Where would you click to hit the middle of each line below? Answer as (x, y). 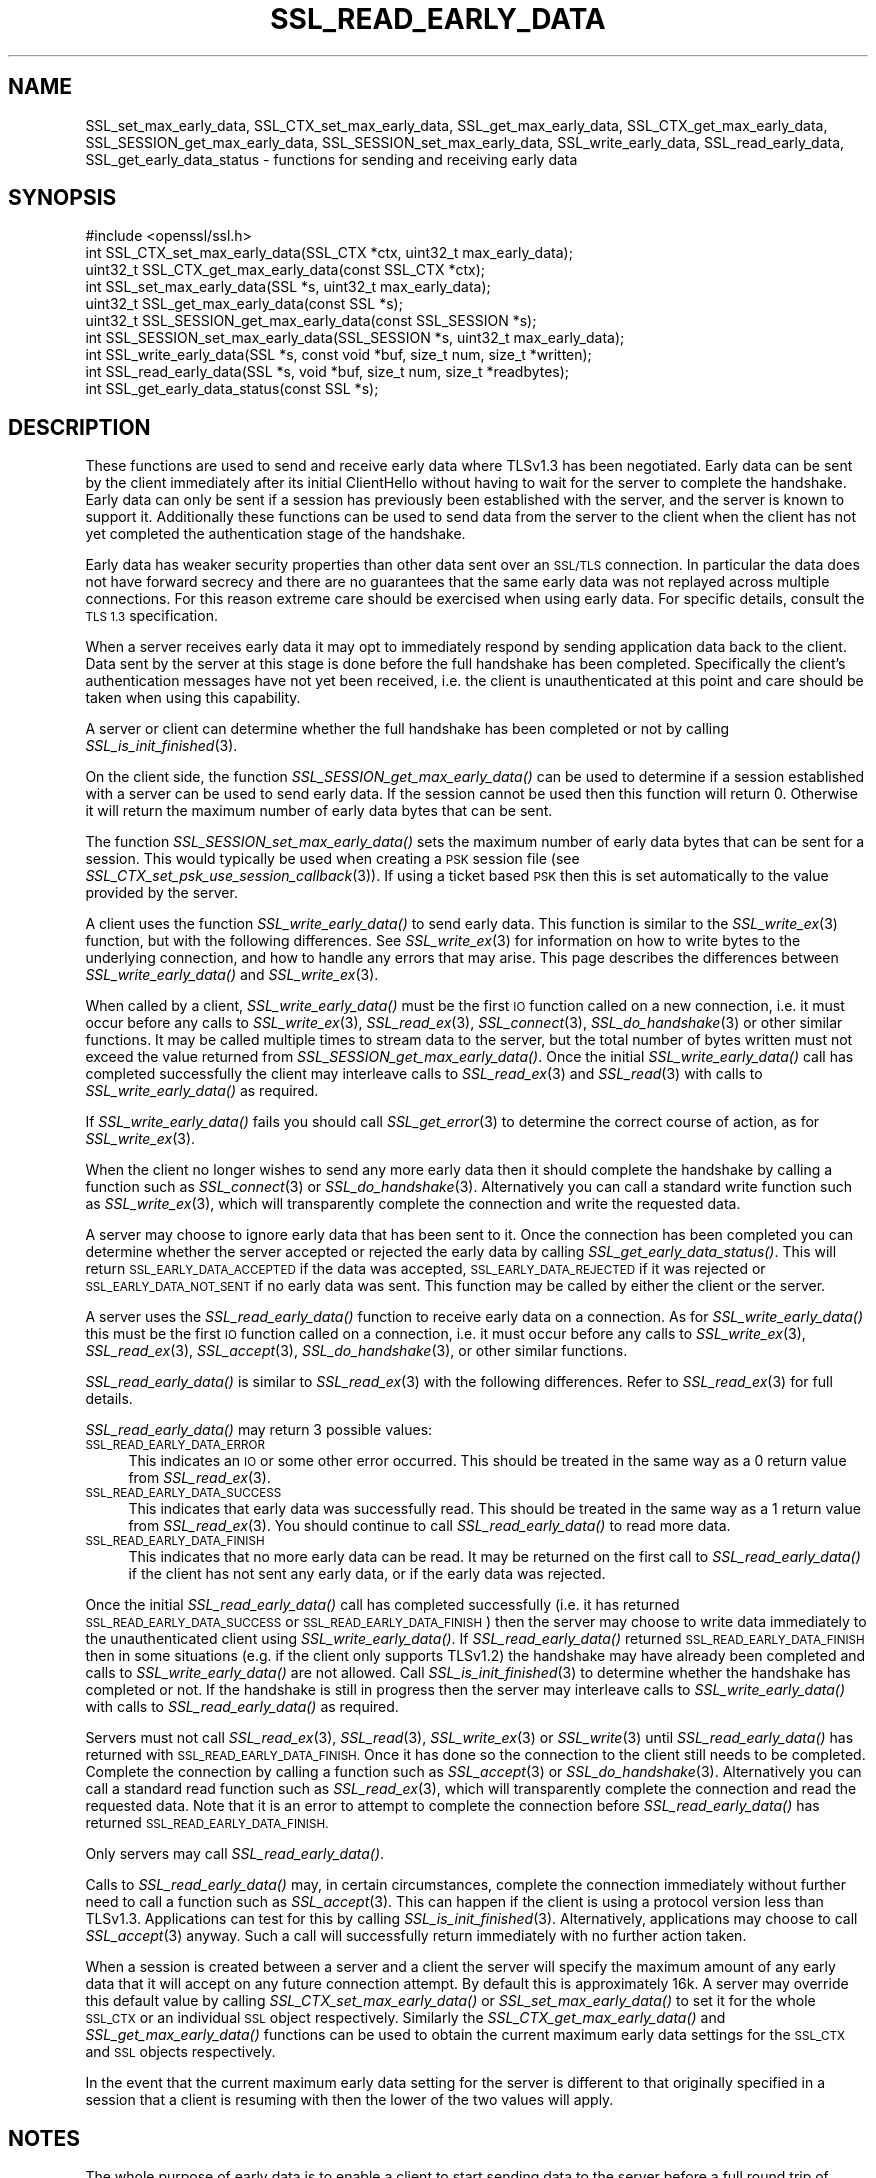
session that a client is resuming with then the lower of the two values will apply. (349, 2100)
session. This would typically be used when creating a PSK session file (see (332, 859)
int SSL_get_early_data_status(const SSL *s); (232, 389)
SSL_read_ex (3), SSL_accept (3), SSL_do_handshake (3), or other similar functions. (356, 1351)
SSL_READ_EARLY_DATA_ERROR (175, 1445)
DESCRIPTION (79, 427)
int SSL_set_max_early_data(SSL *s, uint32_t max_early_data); (288, 287)
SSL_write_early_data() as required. (202, 1091)
